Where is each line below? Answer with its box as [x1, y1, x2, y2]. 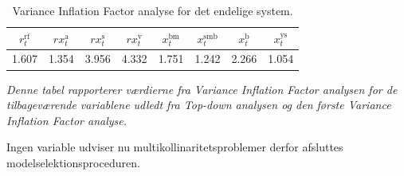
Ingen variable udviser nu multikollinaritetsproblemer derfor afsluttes [6, 139, 343, 155]
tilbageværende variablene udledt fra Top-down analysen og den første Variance [6, 96, 391, 113]
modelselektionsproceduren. [6, 154, 140, 170]
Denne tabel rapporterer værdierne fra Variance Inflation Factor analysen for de [6, 80, 398, 97]
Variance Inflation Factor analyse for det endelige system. [12, 2, 293, 18]
